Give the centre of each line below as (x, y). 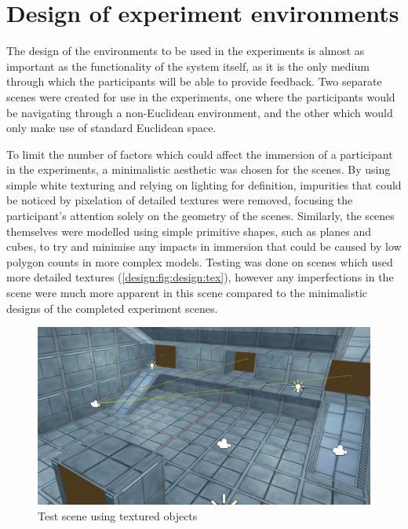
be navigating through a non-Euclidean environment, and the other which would (200, 112)
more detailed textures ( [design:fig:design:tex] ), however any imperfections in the (200, 277)
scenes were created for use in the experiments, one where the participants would (201, 96)
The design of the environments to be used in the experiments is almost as (186, 51)
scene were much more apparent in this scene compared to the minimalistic (187, 293)
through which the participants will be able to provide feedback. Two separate (194, 81)
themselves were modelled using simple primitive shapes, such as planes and (189, 231)
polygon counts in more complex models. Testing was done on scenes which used (200, 261)
